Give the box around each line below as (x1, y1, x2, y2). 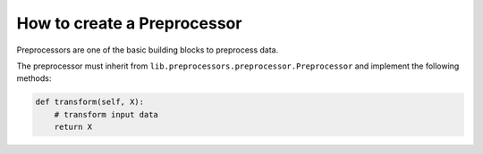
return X (54, 122, 93, 133)
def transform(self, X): (35, 97, 145, 107)
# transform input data (54, 109, 158, 119)
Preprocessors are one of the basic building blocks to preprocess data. (16, 45, 279, 55)
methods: (16, 73, 52, 84)
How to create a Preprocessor (16, 13, 242, 33)
